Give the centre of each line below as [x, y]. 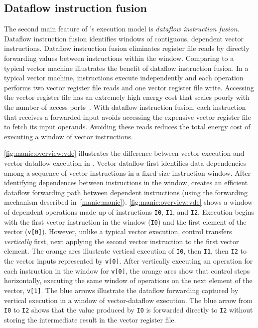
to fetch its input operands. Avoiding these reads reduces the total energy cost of [127, 127]
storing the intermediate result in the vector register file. [90, 319]
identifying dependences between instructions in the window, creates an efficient [126, 182]
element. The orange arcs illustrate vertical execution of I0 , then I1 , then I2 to [125, 251]
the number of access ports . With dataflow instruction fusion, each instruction [125, 107]
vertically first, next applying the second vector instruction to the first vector [122, 241]
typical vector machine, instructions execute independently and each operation [124, 78]
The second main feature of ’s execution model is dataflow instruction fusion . [122, 29]
